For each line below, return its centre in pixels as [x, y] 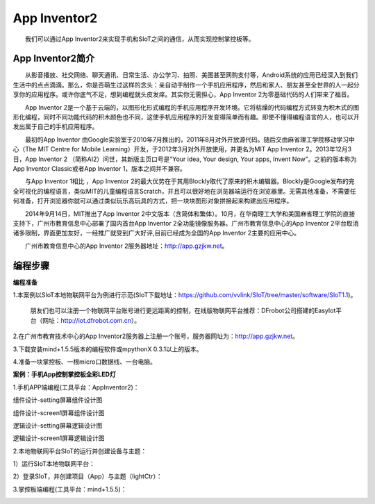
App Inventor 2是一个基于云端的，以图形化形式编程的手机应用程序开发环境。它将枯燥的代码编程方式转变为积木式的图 [192, 107]
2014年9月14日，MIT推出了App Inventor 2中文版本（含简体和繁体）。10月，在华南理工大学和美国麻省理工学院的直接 [190, 213]
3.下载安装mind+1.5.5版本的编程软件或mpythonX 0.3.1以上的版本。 [108, 349]
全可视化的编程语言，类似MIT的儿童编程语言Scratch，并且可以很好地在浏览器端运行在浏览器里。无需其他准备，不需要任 [185, 191]
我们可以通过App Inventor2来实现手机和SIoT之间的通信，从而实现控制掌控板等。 [140, 39]
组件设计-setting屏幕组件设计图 [58, 400]
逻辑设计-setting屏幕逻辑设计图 [58, 425]
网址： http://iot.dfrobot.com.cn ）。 [91, 320]
